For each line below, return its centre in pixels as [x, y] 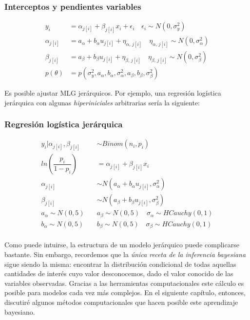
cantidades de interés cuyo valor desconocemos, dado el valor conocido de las [119, 273]
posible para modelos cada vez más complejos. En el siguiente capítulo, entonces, [125, 292]
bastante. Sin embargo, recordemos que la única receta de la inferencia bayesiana [125, 254]
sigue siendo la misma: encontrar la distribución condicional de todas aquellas [120, 264]
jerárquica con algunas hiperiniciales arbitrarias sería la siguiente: [102, 102]
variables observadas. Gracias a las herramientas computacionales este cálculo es [124, 283]
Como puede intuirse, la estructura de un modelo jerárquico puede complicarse [122, 245]
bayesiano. [20, 311]
